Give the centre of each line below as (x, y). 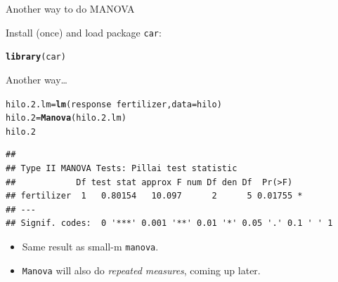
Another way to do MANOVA (70, 8)
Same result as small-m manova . (90, 247)
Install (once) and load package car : (84, 32)
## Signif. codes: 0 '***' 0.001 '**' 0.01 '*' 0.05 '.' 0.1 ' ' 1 (169, 223)
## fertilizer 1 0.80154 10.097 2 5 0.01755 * (154, 196)
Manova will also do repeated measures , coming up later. (141, 270)
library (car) (36, 57)
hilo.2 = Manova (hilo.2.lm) (66, 118)
